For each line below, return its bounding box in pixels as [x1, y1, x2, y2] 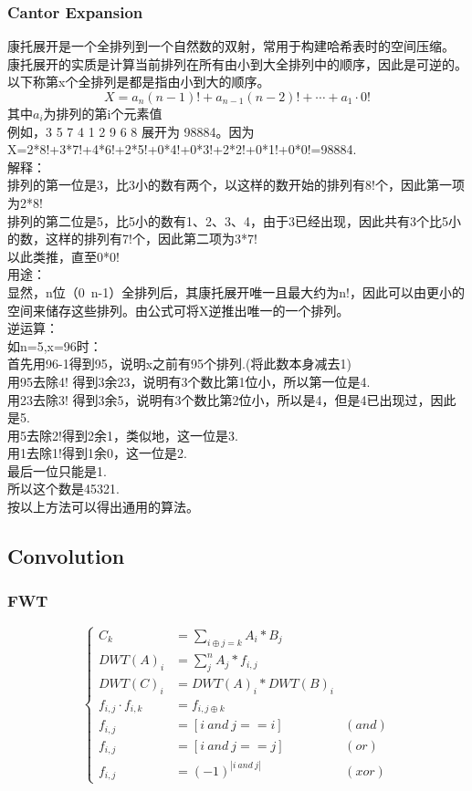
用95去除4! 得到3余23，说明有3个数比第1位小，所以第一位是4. [7, 371, 371, 390]
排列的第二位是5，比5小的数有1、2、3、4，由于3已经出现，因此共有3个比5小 [7, 211, 461, 230]
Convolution [7, 542, 125, 570]
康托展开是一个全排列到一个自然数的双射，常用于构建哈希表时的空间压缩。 [7, 36, 455, 56]
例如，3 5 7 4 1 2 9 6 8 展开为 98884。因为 [7, 121, 255, 141]
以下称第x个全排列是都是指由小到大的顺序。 [7, 72, 270, 91]
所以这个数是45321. [7, 479, 120, 498]
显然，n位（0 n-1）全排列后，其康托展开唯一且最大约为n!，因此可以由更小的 [7, 282, 465, 301]
